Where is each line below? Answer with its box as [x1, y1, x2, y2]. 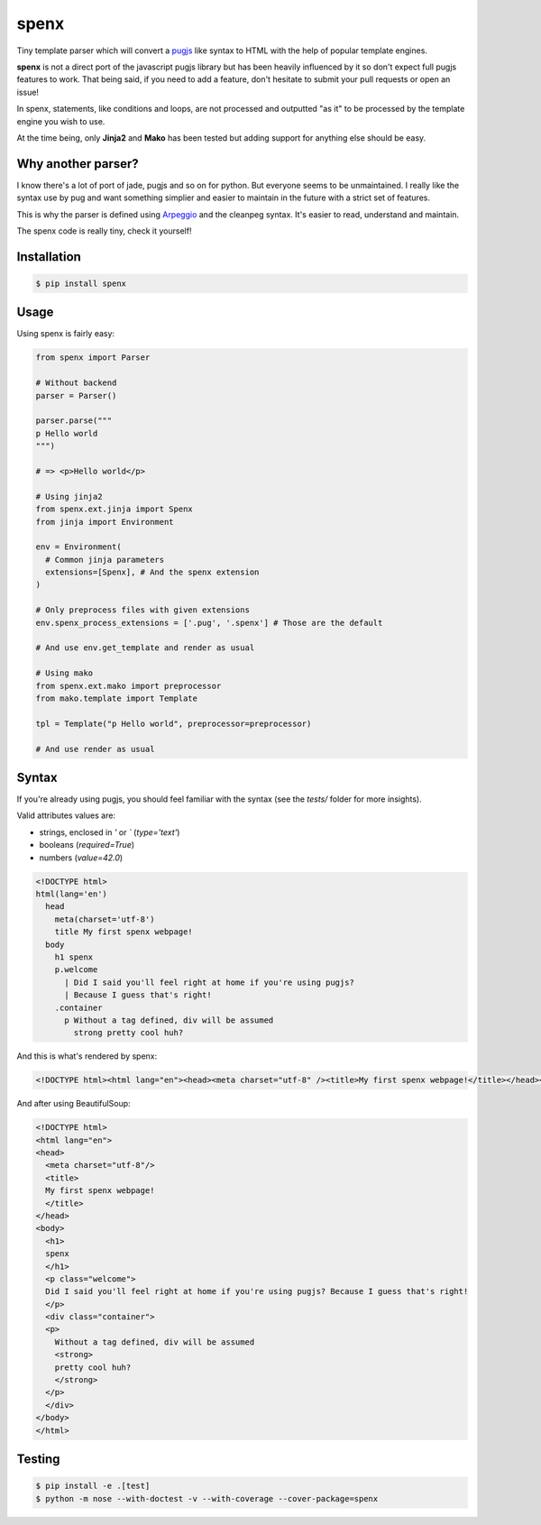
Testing [16, 1452, 60, 1467]
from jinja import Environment [35, 517, 175, 527]
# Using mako [35, 668, 94, 678]
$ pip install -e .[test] [35, 1481, 151, 1492]
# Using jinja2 [35, 491, 103, 501]
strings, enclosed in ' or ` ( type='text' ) [39, 826, 180, 838]
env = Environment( [35, 542, 122, 552]
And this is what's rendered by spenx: [16, 1051, 158, 1061]
